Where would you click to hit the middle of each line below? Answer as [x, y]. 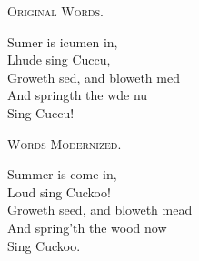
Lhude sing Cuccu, [59, 60]
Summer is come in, [62, 174]
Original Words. [55, 11]
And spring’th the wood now [87, 227]
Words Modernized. [65, 143]
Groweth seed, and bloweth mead [100, 210]
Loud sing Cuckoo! [59, 191]
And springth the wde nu [78, 95]
